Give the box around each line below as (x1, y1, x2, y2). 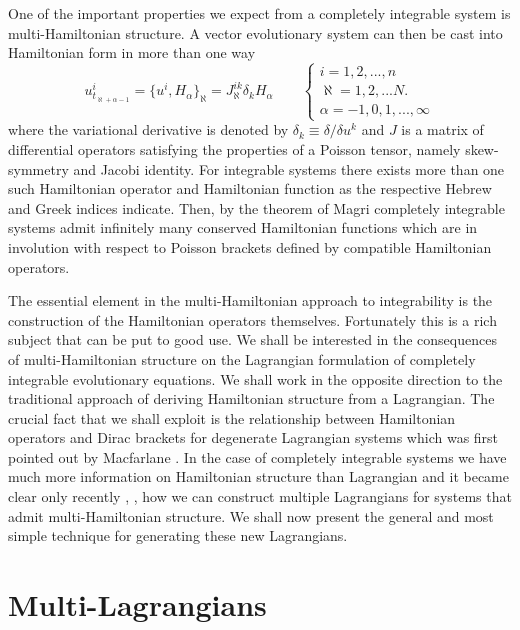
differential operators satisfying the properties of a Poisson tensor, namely (8, 138, 461, 159)
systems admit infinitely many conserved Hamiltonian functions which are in (8, 217, 478, 238)
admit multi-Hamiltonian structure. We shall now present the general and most (8, 505, 494, 526)
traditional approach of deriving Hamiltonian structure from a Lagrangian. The (8, 388, 495, 409)
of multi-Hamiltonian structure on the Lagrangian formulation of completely (8, 348, 476, 369)
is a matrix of (401, 119, 484, 140)
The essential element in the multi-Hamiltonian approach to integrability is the (8, 290, 493, 311)
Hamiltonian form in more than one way (8, 42, 256, 63)
